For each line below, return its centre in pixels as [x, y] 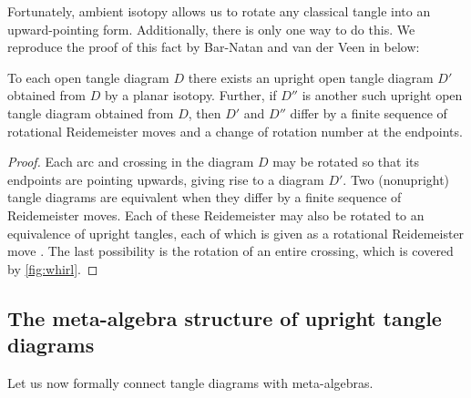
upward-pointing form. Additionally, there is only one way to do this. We [211, 29]
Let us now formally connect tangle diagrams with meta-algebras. [190, 382]
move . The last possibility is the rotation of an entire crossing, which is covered [230, 251]
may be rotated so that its [346, 162]
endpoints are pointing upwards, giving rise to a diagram [166, 179]
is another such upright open [382, 95]
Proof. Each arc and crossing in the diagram [131, 162]
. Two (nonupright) [396, 179]
